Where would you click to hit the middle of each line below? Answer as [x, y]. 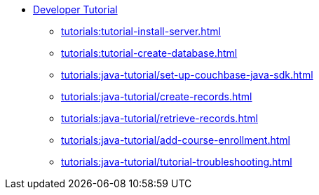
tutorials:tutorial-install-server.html [141, 31]
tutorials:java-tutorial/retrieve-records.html [159, 118]
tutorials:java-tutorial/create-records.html [157, 96]
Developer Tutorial [75, 9]
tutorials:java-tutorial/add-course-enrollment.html [176, 140]
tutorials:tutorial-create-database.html [149, 53]
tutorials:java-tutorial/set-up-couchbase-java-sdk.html [187, 75]
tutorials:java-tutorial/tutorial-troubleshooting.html [177, 162]
